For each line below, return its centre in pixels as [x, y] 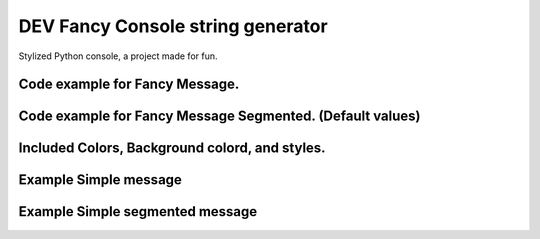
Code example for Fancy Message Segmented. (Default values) [219, 116]
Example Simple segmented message [138, 211]
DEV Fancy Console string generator [173, 26]
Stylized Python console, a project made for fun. [118, 56]
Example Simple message [100, 180]
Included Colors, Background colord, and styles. [172, 148]
